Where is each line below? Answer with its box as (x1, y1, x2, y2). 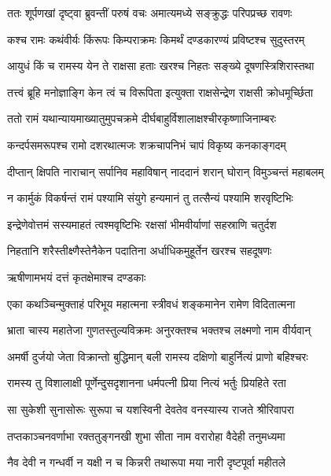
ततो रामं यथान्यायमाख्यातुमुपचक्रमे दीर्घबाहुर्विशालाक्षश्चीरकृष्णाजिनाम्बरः (7, 110, 277, 127)
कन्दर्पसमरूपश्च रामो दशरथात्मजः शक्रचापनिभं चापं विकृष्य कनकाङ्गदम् (7, 136, 286, 153)
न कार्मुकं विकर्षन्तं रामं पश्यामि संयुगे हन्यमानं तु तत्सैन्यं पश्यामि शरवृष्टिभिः (7, 190, 293, 206)
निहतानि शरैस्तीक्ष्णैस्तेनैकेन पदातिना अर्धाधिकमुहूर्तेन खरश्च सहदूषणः (7, 242, 272, 259)
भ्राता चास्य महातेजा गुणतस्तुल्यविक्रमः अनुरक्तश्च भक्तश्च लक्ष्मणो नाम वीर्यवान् (7, 322, 311, 338)
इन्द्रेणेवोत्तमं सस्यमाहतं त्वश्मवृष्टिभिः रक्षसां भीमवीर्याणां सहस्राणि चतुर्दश (7, 216, 277, 232)
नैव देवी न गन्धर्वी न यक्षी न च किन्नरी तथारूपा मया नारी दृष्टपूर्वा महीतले (7, 454, 285, 470)
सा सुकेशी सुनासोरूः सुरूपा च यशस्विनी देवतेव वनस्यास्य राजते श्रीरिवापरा (7, 400, 294, 417)
